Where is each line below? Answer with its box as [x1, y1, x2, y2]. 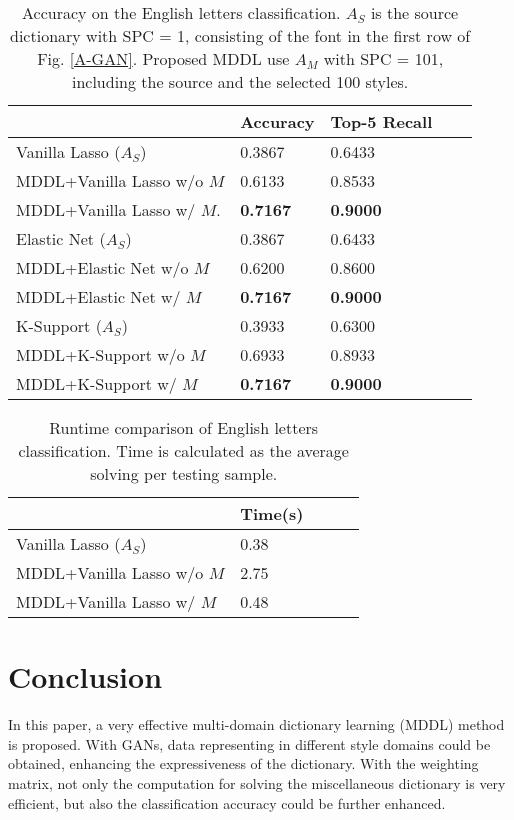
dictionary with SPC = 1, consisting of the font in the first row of [10, 24, 471, 47]
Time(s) [240, 502, 304, 525]
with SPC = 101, [323, 47, 444, 70]
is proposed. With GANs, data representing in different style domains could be [8, 733, 491, 754]
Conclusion [8, 656, 163, 697]
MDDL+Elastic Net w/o [16, 256, 189, 279]
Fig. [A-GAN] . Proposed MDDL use [37, 47, 290, 70]
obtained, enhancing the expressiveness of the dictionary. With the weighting [8, 753, 479, 774]
